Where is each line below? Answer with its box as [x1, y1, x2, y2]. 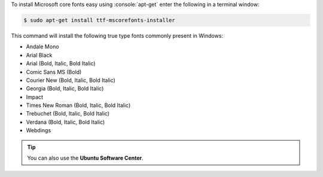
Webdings [26, 127, 51, 134]
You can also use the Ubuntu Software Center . [27, 154, 144, 161]
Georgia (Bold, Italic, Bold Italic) [26, 85, 104, 92]
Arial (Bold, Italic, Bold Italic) [26, 60, 96, 67]
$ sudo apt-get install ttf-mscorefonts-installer [23, 17, 176, 23]
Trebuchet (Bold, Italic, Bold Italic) [26, 110, 110, 117]
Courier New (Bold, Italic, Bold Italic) [26, 77, 116, 84]
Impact [26, 93, 44, 100]
